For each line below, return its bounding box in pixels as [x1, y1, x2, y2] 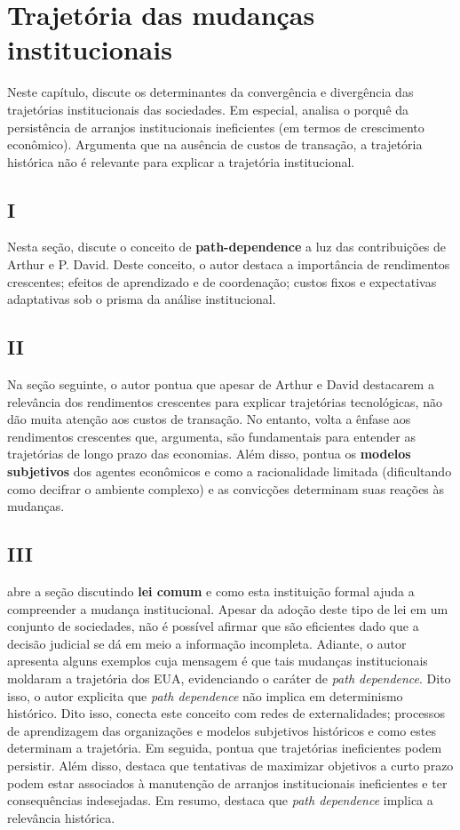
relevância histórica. [7, 808, 115, 826]
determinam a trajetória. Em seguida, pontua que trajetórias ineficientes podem [7, 738, 442, 757]
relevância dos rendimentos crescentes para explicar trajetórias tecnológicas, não [7, 392, 442, 411]
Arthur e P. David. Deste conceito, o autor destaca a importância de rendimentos [7, 255, 450, 274]
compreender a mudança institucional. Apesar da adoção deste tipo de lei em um [7, 599, 448, 618]
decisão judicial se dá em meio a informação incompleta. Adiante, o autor [7, 634, 407, 652]
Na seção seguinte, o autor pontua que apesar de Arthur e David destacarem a [7, 375, 434, 394]
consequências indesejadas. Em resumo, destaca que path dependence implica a [7, 791, 433, 810]
